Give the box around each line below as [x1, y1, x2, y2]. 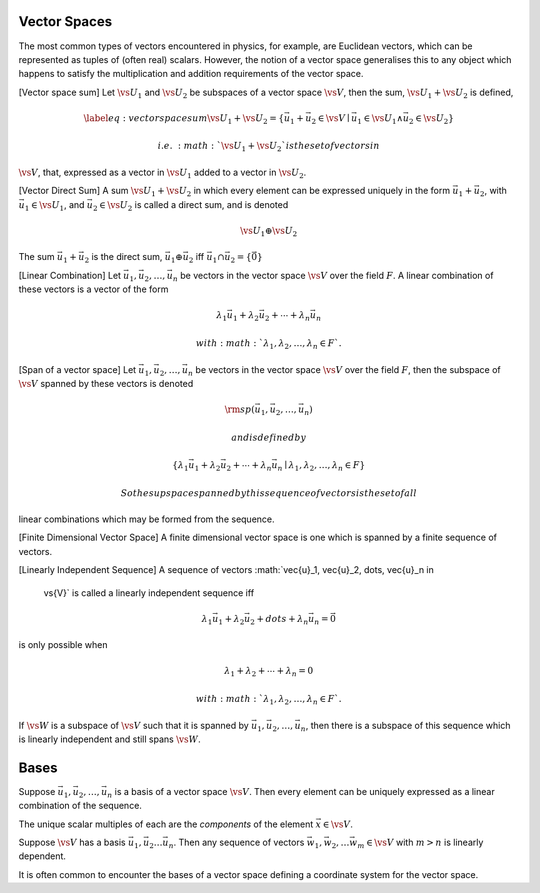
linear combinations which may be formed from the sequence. [18, 513, 275, 525]
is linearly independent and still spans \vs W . [18, 733, 201, 745]
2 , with [480, 185, 507, 199]
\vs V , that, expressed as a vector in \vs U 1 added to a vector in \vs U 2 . [18, 166, 307, 180]
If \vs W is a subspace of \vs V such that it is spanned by [18, 719, 249, 731]
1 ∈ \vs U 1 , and [24, 198, 85, 213]
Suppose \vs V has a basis [18, 836, 126, 849]
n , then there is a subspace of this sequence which [300, 719, 511, 734]
